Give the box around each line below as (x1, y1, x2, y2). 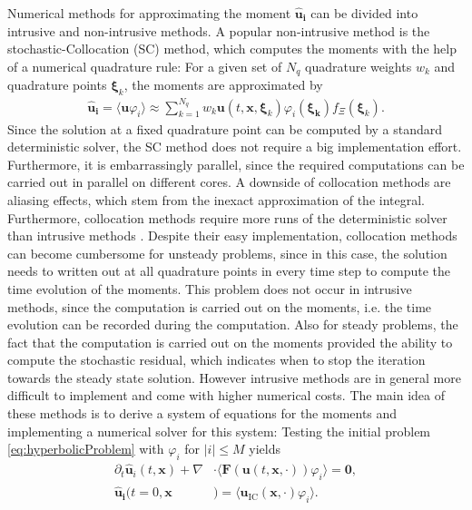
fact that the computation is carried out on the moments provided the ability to (7, 332, 453, 351)
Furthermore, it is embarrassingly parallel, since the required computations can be (7, 154, 465, 173)
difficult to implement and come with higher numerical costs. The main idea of (7, 386, 446, 405)
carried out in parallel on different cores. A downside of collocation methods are (7, 172, 451, 191)
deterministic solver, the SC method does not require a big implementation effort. (7, 137, 462, 156)
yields (249, 439, 280, 458)
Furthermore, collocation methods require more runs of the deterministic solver (7, 208, 447, 227)
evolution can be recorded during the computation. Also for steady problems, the (7, 315, 458, 334)
